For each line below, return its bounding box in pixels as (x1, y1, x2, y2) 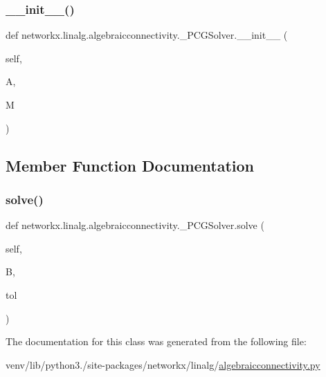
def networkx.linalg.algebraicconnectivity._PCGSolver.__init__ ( (6, 28, 288, 42)
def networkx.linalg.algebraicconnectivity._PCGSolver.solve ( (6, 218, 264, 232)
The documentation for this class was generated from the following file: (6, 334, 307, 349)
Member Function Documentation (6, 154, 255, 176)
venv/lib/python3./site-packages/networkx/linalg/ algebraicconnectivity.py (6, 357, 320, 371)
